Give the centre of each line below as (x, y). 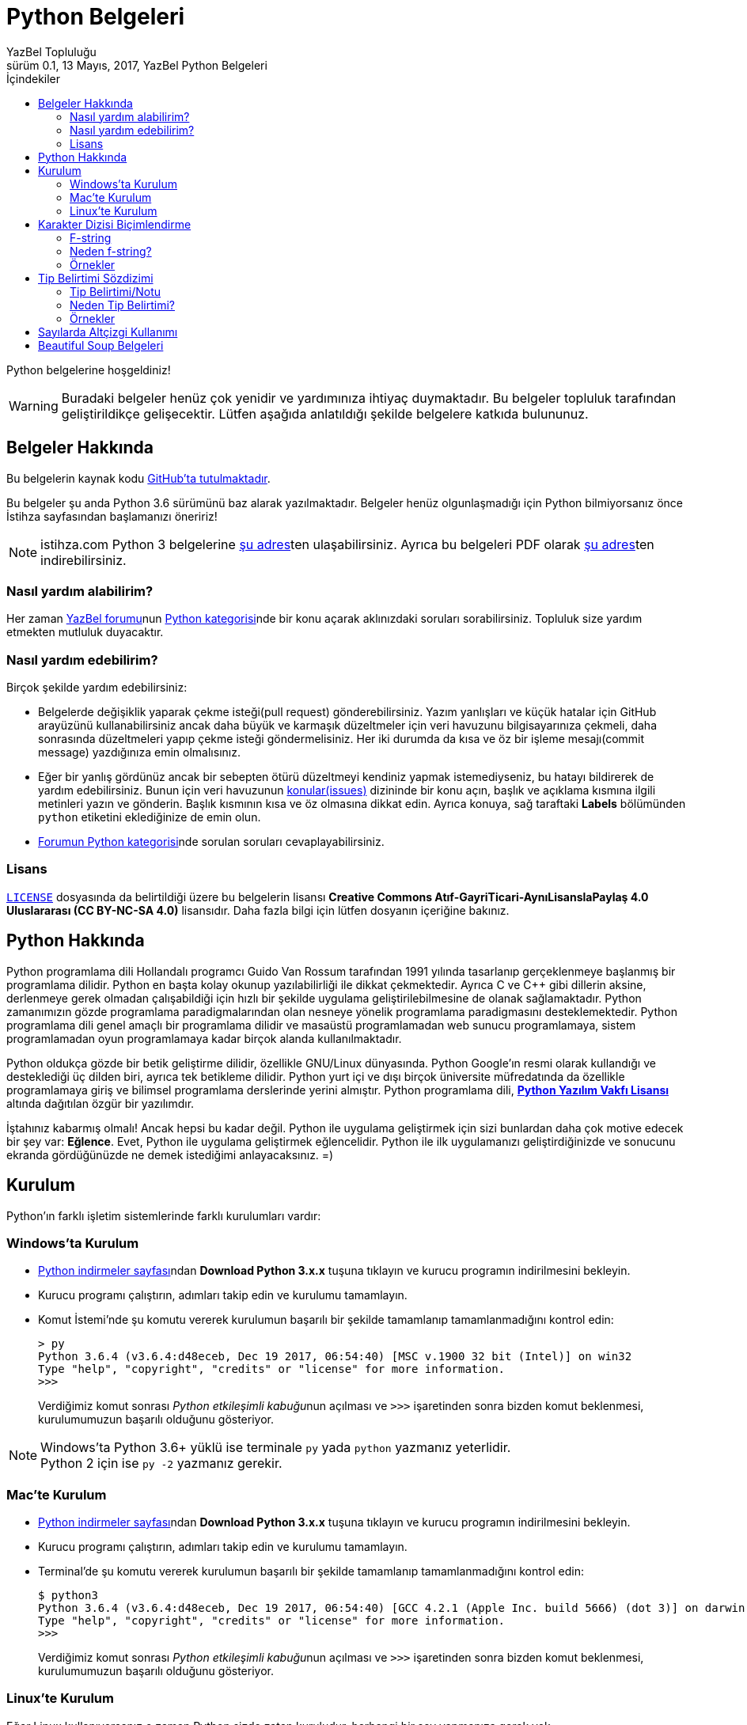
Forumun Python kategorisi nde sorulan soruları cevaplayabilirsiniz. (211, 842)
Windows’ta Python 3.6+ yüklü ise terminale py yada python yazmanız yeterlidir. (276, 1448)
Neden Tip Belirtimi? (122, 305)
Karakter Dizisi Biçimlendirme (115, 224)
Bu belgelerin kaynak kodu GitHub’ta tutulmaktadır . (138, 478)
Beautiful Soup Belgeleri (101, 345)
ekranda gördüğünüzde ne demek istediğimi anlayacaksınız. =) (170, 1154)
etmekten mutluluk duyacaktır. (85, 632)
